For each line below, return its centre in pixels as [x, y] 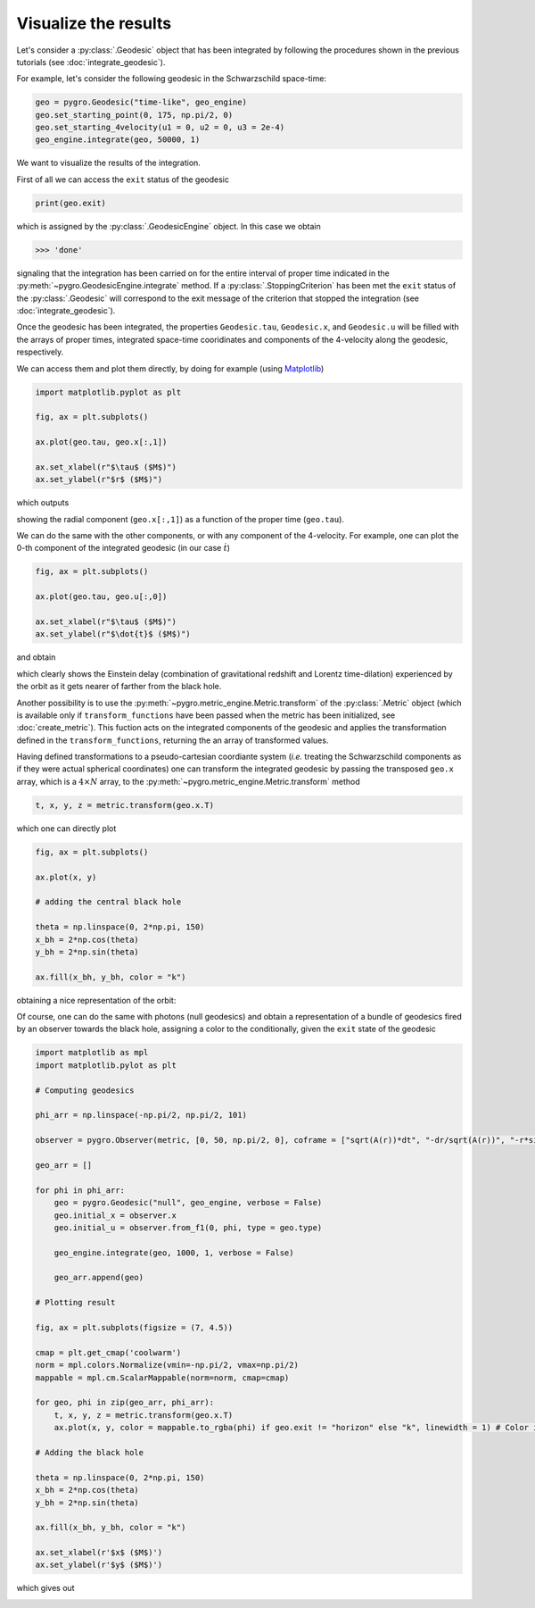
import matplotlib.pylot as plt [106, 1065]
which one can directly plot [66, 828]
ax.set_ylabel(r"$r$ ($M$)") [99, 479]
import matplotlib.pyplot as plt [108, 392]
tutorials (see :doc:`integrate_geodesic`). [91, 62]
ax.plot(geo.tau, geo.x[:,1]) [101, 442]
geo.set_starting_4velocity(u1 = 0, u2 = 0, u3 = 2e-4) [160, 128]
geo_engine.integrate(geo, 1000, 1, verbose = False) [174, 1253]
